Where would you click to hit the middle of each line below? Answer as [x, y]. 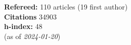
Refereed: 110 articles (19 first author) [66, 6]
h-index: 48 [23, 26]
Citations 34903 [30, 16]
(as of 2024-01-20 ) [32, 36]
